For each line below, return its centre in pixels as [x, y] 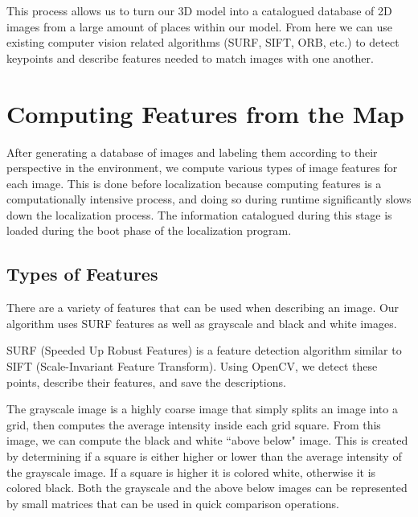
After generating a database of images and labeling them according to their [192, 152]
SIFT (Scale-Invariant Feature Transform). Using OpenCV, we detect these [192, 366]
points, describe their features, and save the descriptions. [146, 382]
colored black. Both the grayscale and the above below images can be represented [207, 488]
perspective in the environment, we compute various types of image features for [202, 168]
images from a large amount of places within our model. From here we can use [200, 26]
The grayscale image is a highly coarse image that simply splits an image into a [202, 409]
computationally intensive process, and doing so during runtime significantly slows [209, 199]
